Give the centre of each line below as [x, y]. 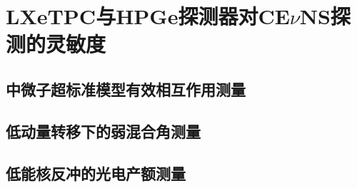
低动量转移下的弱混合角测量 [103, 131]
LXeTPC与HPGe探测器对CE [148, 16]
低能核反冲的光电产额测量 [96, 173]
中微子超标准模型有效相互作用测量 [126, 89]
